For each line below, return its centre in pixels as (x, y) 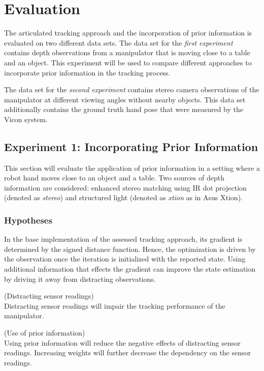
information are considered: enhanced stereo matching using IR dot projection (125, 187)
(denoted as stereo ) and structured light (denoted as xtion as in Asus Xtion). (123, 197)
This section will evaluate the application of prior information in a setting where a (132, 168)
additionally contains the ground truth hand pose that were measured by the (124, 109)
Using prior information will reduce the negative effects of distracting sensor (122, 342)
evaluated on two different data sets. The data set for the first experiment (119, 42)
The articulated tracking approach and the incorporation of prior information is (128, 33)
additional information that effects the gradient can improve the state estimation (130, 269)
